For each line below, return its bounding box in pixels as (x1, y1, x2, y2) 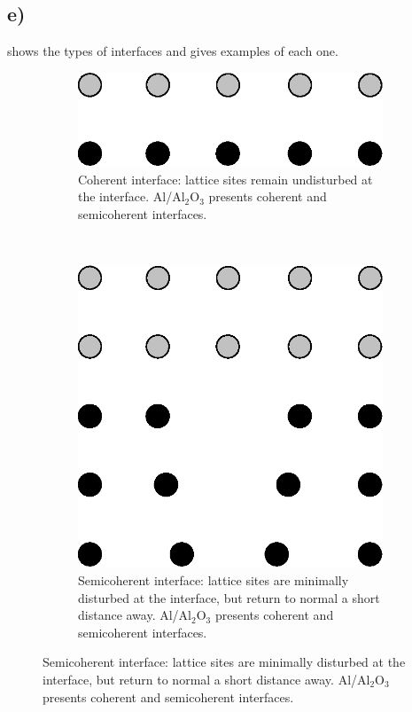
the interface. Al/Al (78, 187, 185, 206)
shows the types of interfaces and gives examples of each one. (7, 42, 338, 60)
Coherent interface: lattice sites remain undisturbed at (78, 169, 373, 188)
